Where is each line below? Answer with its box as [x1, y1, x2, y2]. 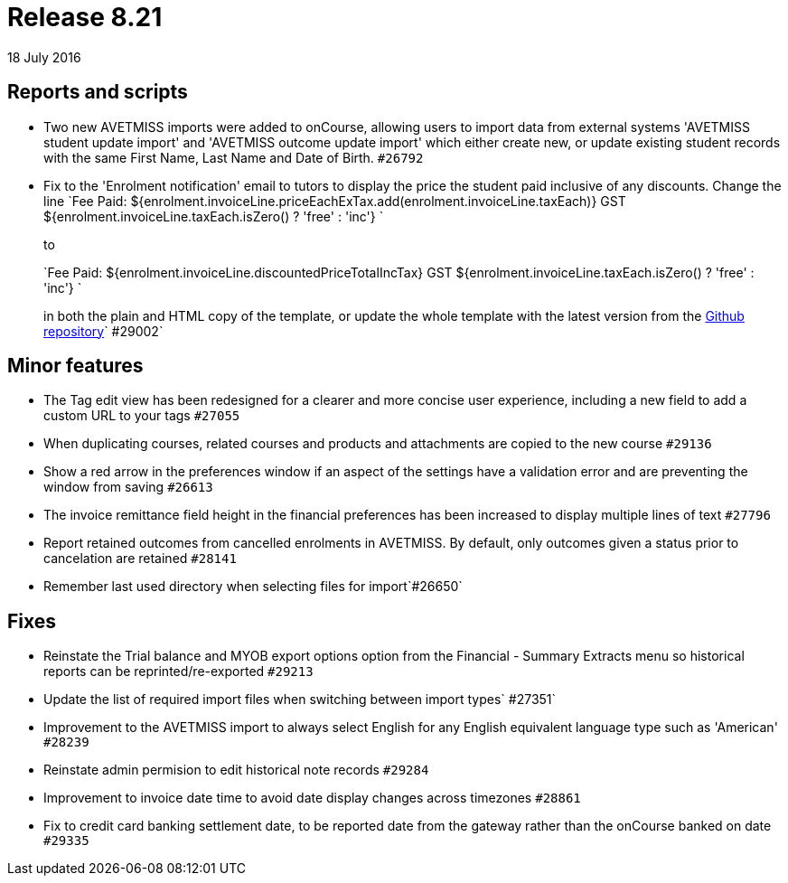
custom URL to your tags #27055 [43, 408, 240, 424]
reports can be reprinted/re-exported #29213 [43, 663, 314, 680]
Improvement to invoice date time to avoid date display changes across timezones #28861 [43, 790, 581, 806]
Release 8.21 [7, 2, 163, 33]
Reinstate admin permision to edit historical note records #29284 [43, 762, 429, 778]
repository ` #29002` [43, 323, 164, 339]
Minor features [7, 354, 144, 378]
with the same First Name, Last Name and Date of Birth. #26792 [43, 149, 424, 165]
